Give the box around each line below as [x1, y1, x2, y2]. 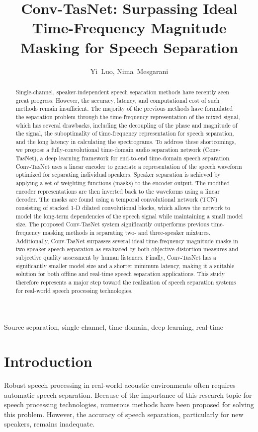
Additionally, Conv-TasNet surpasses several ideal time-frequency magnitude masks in [15, 236, 238, 245]
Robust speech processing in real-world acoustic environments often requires [4, 380, 236, 390]
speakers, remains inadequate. [4, 419, 95, 429]
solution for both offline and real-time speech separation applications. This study [15, 270, 225, 278]
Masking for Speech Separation [20, 37, 239, 57]
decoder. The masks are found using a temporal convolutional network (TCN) [15, 195, 218, 204]
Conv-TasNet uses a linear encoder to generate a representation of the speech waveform [15, 162, 242, 170]
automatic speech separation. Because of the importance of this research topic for [4, 389, 252, 400]
